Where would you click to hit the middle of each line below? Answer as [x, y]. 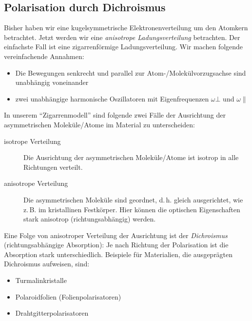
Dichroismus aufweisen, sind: [47, 264]
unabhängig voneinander [52, 82]
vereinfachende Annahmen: [44, 56]
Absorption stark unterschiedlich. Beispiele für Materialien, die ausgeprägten [118, 254]
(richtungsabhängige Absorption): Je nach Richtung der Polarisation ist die [116, 245]
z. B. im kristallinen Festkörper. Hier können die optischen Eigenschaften [132, 209]
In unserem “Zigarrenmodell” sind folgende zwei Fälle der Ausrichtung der [115, 115]
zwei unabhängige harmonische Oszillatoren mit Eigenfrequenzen [112, 98]
